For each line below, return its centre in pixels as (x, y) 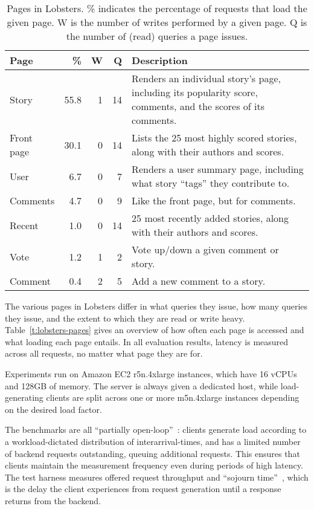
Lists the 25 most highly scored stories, (214, 138)
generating (24, 397)
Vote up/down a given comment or (205, 249)
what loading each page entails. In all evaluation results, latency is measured (147, 341)
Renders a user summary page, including (218, 169)
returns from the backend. (53, 500)
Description (160, 60)
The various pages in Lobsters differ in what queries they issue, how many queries (156, 306)
